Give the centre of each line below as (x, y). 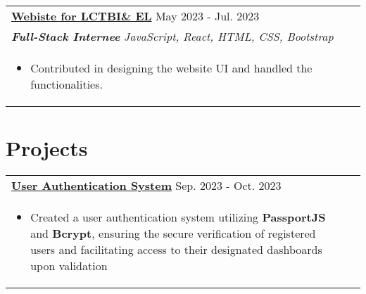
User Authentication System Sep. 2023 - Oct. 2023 (146, 186)
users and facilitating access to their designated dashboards (176, 250)
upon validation (69, 266)
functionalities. (67, 84)
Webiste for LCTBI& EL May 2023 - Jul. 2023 (135, 16)
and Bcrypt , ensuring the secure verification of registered (173, 234)
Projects (47, 148)
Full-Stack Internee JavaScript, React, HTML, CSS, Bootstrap (172, 36)
